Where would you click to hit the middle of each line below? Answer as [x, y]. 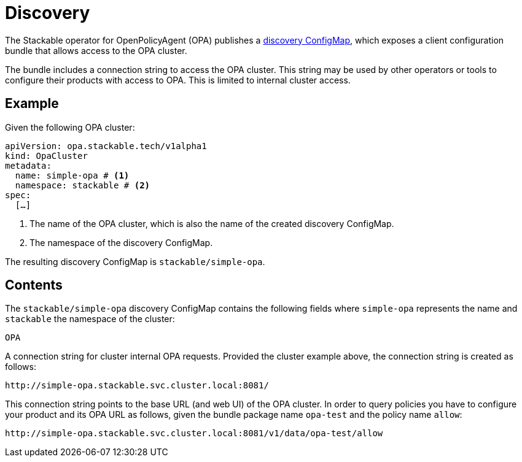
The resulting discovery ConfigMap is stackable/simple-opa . [135, 261]
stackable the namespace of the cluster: [90, 319]
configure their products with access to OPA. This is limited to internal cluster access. [178, 80]
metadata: [28, 165]
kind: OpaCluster [46, 156]
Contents [34, 285]
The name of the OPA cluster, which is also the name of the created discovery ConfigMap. [212, 223]
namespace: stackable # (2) [83, 185]
